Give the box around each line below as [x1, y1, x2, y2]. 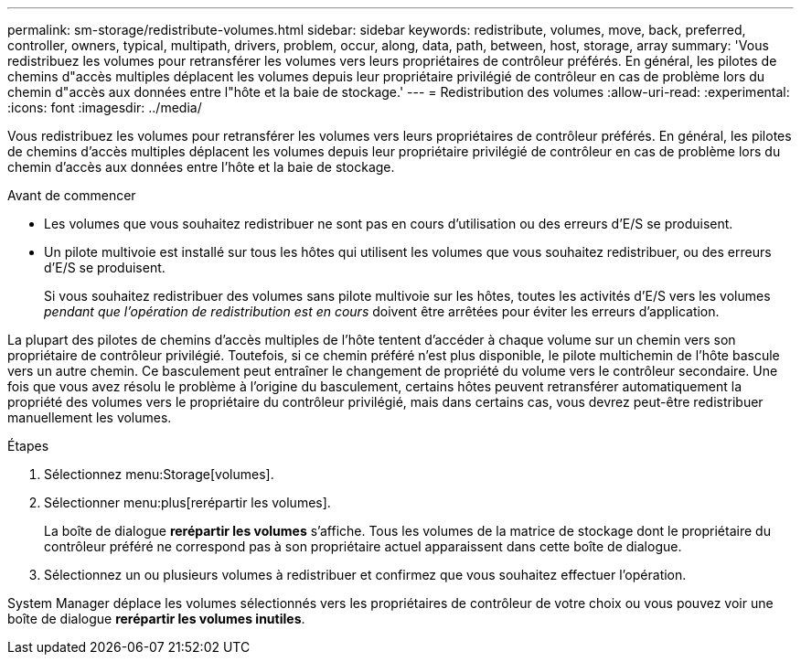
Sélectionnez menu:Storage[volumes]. [44, 466, 274, 482]
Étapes [7, 438, 49, 454]
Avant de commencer [7, 187, 136, 203]
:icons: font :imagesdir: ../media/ [7, 100, 202, 115]
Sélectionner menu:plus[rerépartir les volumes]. [44, 495, 331, 510]
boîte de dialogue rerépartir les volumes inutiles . [7, 611, 305, 626]
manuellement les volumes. [7, 410, 172, 425]
